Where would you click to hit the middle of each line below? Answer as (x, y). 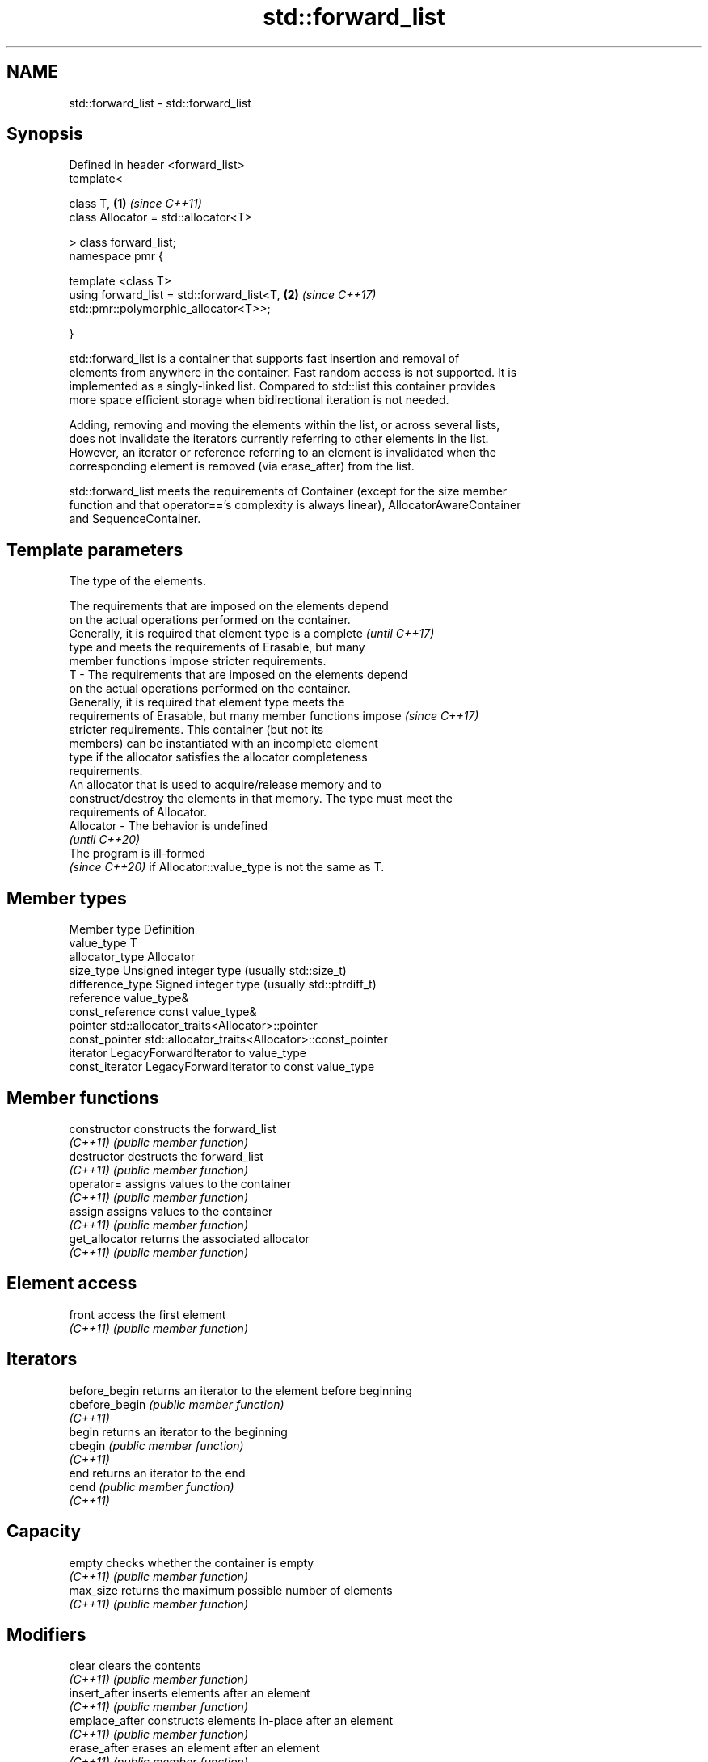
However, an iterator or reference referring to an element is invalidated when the (282, 453)
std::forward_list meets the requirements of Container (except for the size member (288, 491)
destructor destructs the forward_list (166, 1156)
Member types (67, 898)
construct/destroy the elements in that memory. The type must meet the (261, 799)
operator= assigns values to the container (180, 1183)
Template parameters (95, 550)
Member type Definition (132, 929)
